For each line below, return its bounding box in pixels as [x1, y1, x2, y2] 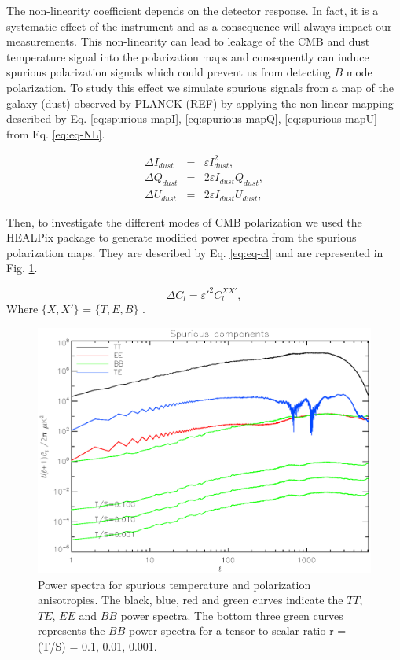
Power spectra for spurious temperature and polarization [38, 576, 311, 592]
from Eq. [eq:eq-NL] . [6, 125, 105, 142]
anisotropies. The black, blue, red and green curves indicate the [38, 592, 343, 608]
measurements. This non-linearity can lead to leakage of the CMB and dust [6, 33, 370, 50]
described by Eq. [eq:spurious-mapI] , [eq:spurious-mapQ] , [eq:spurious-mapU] [6, 110, 377, 127]
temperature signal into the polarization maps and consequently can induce [6, 48, 369, 65]
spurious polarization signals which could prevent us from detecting [6, 64, 331, 80]
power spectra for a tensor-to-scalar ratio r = [129, 622, 347, 639]
